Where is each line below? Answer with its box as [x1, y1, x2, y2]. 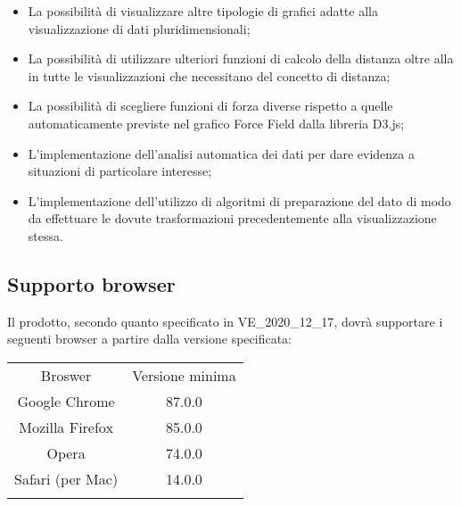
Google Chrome [17, 390, 115, 411]
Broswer [40, 364, 92, 386]
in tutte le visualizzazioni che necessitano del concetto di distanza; [28, 66, 391, 85]
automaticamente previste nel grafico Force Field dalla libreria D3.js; [28, 113, 405, 132]
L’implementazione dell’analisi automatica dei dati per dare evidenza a [28, 144, 415, 162]
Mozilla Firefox [19, 416, 113, 437]
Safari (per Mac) [14, 468, 119, 489]
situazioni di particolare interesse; [28, 162, 212, 180]
